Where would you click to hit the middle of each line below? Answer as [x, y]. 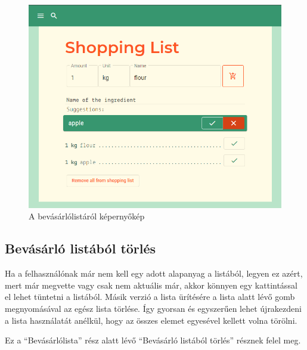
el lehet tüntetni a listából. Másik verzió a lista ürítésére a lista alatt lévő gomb [150, 297]
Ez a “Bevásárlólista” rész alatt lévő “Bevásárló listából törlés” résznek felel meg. [153, 340]
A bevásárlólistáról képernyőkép [87, 216]
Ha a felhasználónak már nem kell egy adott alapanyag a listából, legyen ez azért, [154, 273]
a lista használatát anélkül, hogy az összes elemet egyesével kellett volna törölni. [151, 320]
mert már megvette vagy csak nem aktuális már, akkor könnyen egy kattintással [151, 285]
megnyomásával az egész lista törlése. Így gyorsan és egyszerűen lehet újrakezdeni [153, 308]
